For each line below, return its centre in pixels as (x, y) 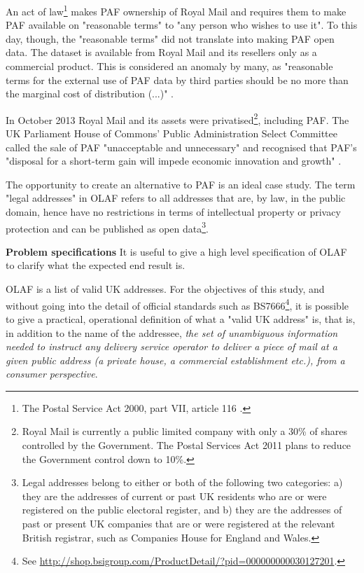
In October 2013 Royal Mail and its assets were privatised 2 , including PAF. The (177, 118)
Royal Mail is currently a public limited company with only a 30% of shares (184, 431)
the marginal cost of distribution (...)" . (90, 94)
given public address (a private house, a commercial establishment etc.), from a (175, 360)
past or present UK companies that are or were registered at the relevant (178, 524)
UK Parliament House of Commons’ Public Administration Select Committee (171, 133)
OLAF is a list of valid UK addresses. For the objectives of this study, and (165, 289)
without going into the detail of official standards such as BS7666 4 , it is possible (177, 304)
